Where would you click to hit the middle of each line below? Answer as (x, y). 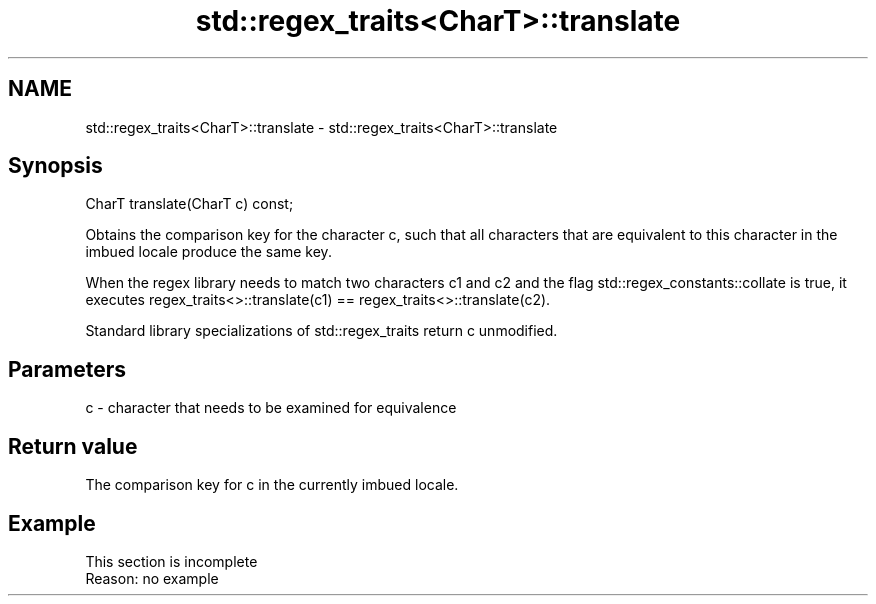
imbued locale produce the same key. (208, 252)
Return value (73, 446)
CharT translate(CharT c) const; (189, 204)
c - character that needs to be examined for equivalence (271, 408)
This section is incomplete (171, 561)
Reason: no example (152, 578)
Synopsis (55, 166)
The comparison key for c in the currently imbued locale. (272, 485)
